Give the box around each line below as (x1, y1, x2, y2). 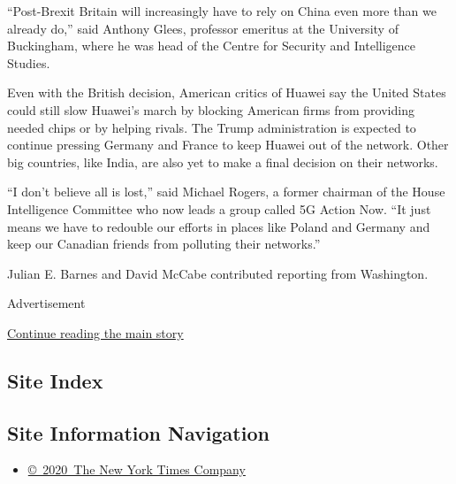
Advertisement (7, 294, 86, 312)
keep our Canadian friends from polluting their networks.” (7, 234, 321, 253)
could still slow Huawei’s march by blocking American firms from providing (7, 100, 414, 119)
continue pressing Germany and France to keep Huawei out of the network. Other (7, 135, 449, 154)
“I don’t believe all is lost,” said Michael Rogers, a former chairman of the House (7, 182, 445, 201)
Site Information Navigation (7, 419, 270, 446)
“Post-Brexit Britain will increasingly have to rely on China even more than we (7, 2, 437, 19)
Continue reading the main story (7, 323, 184, 342)
